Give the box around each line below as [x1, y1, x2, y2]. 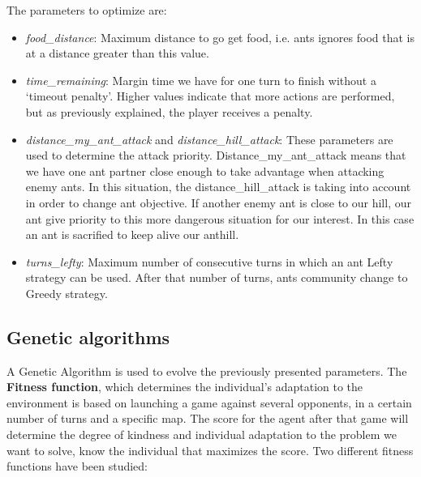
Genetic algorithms [6, 324, 170, 349]
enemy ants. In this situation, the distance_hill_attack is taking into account [25, 178, 411, 195]
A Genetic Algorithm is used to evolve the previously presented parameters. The [6, 362, 407, 379]
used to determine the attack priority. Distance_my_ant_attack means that [25, 147, 406, 164]
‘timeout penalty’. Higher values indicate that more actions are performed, [25, 87, 395, 104]
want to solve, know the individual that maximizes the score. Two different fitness [6, 441, 414, 458]
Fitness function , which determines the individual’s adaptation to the [6, 378, 363, 395]
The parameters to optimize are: [6, 2, 167, 18]
